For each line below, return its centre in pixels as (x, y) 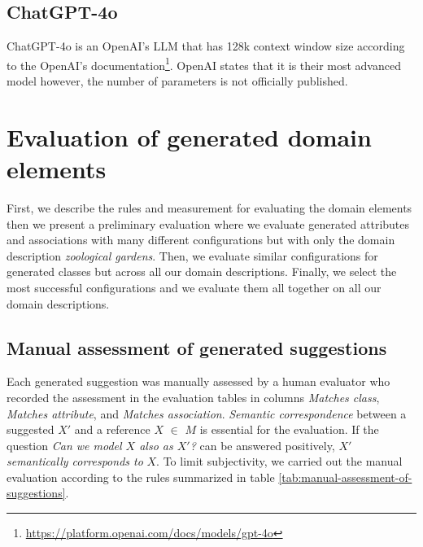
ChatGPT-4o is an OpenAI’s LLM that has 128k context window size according (206, 46)
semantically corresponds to (75, 461)
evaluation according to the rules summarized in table (141, 477)
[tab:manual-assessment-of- (345, 477)
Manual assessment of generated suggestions (197, 347)
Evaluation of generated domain (189, 136)
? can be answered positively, (262, 445)
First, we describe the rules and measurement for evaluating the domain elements (209, 207)
